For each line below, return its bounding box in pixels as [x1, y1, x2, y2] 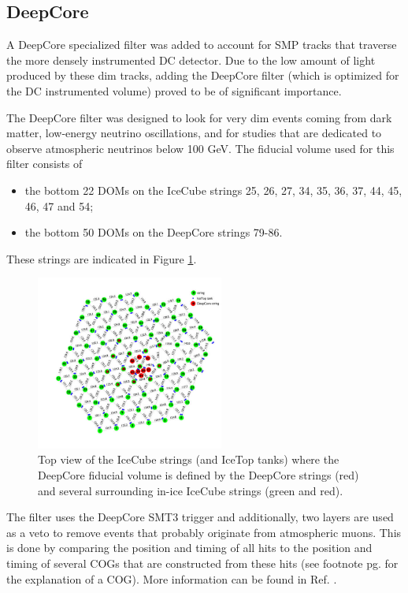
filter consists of [6, 155, 83, 172]
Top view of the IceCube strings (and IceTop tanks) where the [38, 451, 339, 468]
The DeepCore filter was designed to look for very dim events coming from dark [6, 109, 392, 125]
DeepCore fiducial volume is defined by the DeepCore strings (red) [38, 466, 359, 483]
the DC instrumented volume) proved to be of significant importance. [6, 82, 342, 99]
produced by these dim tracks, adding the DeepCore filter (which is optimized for [6, 67, 399, 84]
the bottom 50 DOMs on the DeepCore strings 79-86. [24, 224, 283, 241]
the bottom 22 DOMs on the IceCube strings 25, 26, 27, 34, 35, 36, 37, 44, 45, [24, 181, 402, 198]
